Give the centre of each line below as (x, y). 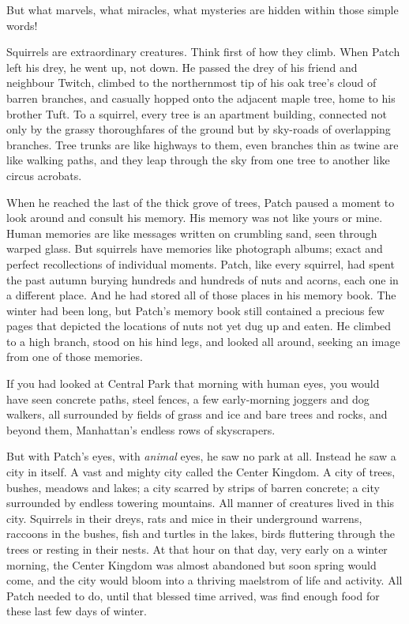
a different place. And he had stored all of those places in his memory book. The (201, 295)
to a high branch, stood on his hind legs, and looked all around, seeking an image (203, 341)
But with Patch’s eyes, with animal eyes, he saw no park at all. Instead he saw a (201, 456)
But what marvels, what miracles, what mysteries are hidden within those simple (203, 9)
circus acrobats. (44, 175)
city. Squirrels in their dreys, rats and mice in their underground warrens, (184, 518)
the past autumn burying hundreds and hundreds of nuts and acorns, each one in (203, 279)
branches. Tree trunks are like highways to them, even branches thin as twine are (203, 144)
